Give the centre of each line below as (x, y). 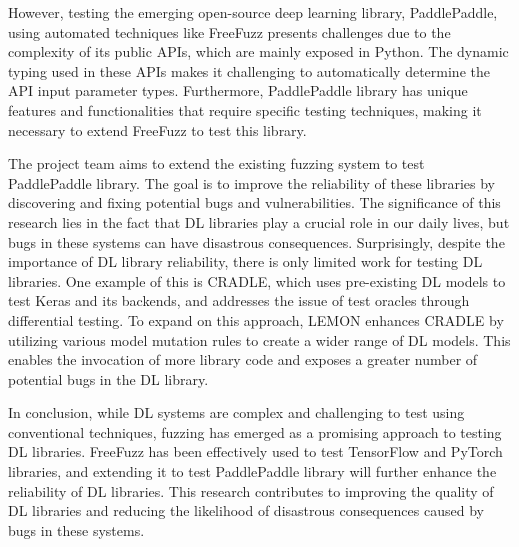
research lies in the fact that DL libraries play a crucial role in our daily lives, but (259, 221)
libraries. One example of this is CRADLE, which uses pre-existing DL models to (257, 280)
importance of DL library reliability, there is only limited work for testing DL (245, 261)
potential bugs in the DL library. (108, 378)
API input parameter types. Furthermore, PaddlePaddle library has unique (238, 90)
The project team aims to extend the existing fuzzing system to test (216, 163)
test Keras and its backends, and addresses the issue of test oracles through (239, 300)
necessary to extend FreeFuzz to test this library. (157, 129)
